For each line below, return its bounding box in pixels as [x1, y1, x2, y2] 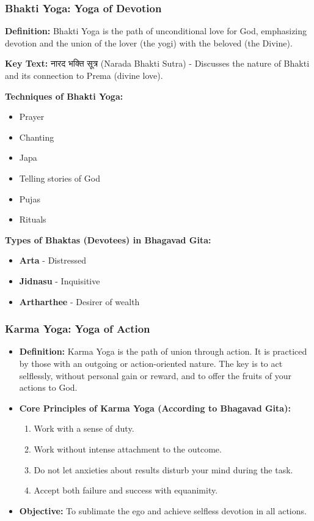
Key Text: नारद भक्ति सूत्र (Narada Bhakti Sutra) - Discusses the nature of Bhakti [5, 57, 310, 70]
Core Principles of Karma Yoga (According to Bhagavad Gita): [19, 401, 291, 414]
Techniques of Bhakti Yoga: [5, 89, 123, 102]
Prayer [19, 110, 45, 123]
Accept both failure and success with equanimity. [34, 484, 218, 497]
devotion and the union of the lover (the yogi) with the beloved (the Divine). [5, 36, 293, 49]
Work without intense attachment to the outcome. [34, 442, 222, 455]
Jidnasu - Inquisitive [19, 274, 100, 287]
